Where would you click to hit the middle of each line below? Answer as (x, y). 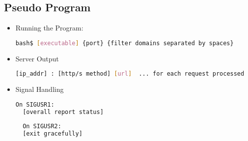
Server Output (37, 58)
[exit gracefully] (53, 134)
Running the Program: (49, 28)
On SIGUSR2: (42, 127)
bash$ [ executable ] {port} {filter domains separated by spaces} (124, 43)
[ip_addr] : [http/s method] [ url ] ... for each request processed (130, 74)
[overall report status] (63, 112)
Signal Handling (40, 89)
